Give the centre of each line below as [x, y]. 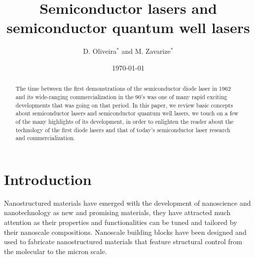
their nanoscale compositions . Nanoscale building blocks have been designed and [125, 232]
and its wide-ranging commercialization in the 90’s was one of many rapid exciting [121, 96]
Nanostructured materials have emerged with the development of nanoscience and [127, 203]
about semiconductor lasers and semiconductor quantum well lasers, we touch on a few [127, 113]
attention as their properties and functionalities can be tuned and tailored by [121, 222]
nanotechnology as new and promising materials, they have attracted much [117, 212]
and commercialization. [45, 138]
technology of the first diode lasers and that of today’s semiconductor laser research [123, 129]
